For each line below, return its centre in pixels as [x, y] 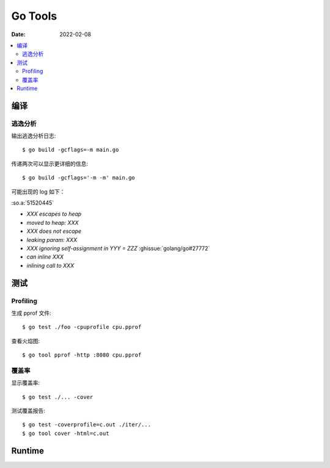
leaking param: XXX [52, 240]
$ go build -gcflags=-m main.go [71, 150]
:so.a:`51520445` [33, 203]
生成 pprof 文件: [31, 313]
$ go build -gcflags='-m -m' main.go [79, 178]
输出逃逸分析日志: [34, 136]
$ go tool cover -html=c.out [66, 433]
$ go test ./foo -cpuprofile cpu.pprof [82, 327]
